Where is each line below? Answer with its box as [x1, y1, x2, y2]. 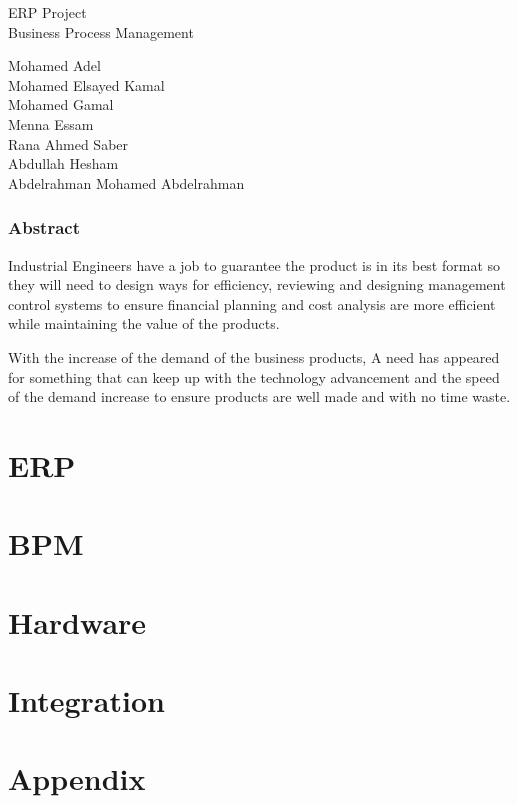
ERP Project [8, 2, 87, 22]
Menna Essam [8, 113, 94, 134]
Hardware [8, 601, 147, 642]
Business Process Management [8, 21, 194, 42]
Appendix [8, 758, 146, 799]
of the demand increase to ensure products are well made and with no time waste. [8, 386, 511, 407]
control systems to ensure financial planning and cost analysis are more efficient [8, 293, 496, 314]
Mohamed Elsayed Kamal [8, 74, 165, 95]
